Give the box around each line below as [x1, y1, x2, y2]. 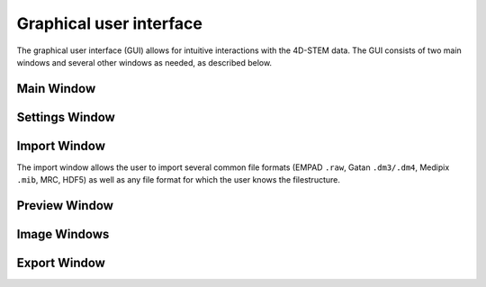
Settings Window [16, 109, 116, 125]
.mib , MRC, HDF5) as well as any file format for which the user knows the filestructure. [16, 175, 341, 185]
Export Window [16, 256, 105, 271]
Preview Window [16, 198, 114, 213]
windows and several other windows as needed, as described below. [16, 57, 273, 67]
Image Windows [16, 227, 110, 242]
